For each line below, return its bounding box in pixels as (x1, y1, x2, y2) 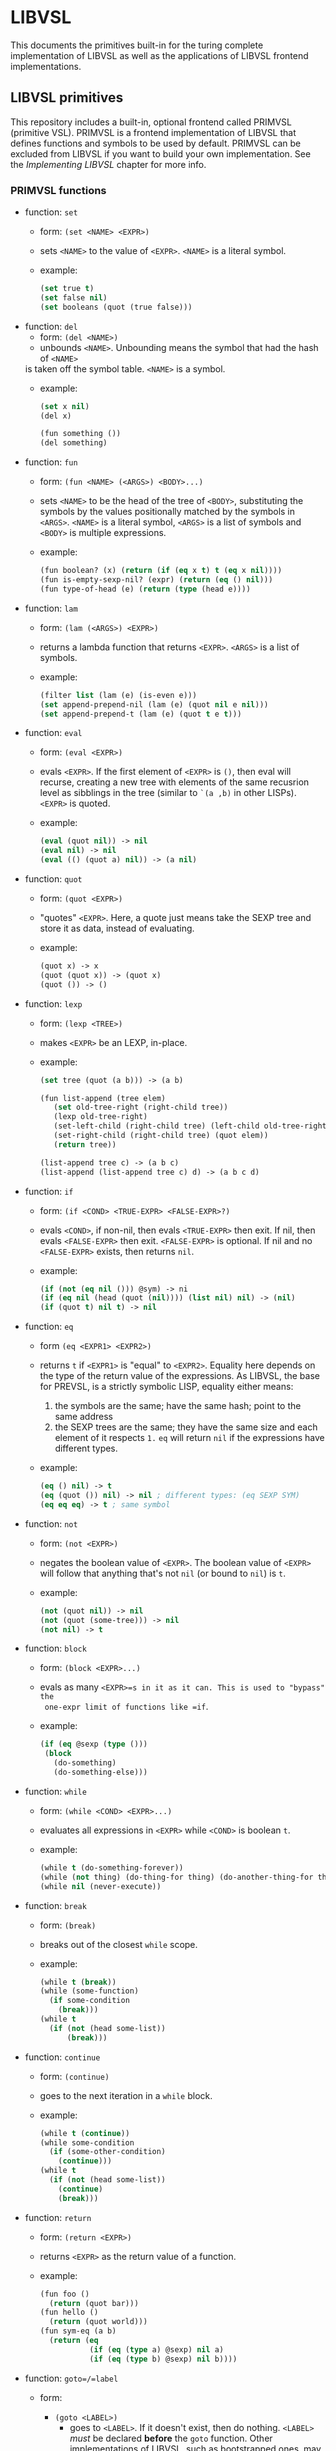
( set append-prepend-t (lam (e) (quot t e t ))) (39, 709, 242, 719)
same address (54, 1411, 113, 1423)
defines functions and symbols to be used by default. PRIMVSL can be (10, 137, 302, 149)
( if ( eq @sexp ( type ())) (39, 1739, 148, 1750)
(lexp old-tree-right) (53, 1112, 148, 1122)
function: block (24, 1642, 87, 1655)
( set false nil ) (39, 292, 108, 303)
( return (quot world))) (48, 2317, 148, 2327)
